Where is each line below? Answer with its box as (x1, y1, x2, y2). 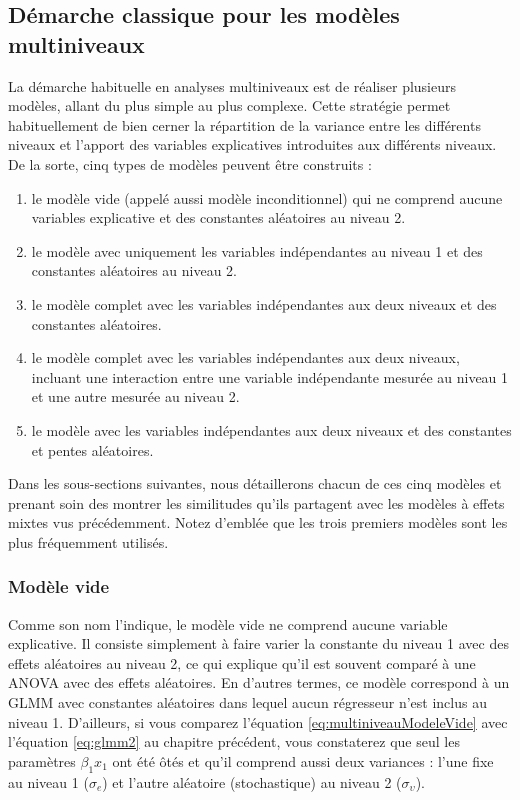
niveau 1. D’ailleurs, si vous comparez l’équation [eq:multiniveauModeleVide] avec (8, 711, 508, 732)
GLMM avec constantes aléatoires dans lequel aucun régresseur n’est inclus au (8, 692, 487, 713)
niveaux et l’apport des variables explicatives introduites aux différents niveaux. (8, 134, 497, 155)
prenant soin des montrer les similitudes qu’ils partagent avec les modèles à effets (8, 492, 505, 513)
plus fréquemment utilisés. (8, 531, 169, 552)
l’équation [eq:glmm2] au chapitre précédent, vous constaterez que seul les (8, 731, 460, 752)
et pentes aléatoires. (31, 439, 154, 460)
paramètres (8, 750, 76, 771)
